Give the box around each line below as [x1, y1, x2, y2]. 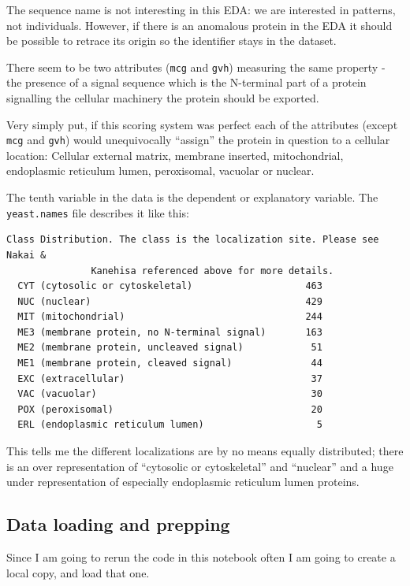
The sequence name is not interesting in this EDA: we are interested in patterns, [6, 2, 396, 17]
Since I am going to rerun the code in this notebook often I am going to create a [6, 549, 396, 566]
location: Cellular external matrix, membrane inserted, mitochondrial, [6, 146, 344, 163]
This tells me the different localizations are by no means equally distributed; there [6, 443, 404, 459]
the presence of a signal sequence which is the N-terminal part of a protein [6, 74, 367, 91]
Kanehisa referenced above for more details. [91, 265, 334, 276]
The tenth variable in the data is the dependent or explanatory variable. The [6, 189, 378, 206]
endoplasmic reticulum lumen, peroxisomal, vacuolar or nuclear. [6, 162, 315, 179]
